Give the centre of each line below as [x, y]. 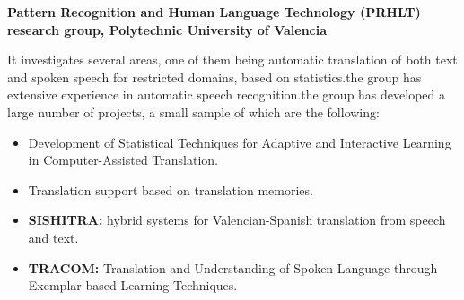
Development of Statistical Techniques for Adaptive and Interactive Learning [240, 142]
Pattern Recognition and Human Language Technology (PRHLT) [214, 12]
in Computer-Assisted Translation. [123, 160]
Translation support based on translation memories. [171, 189]
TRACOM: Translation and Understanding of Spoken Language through [233, 267]
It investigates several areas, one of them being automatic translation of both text [232, 60]
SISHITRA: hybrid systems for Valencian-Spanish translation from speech [237, 220]
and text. [53, 237]
